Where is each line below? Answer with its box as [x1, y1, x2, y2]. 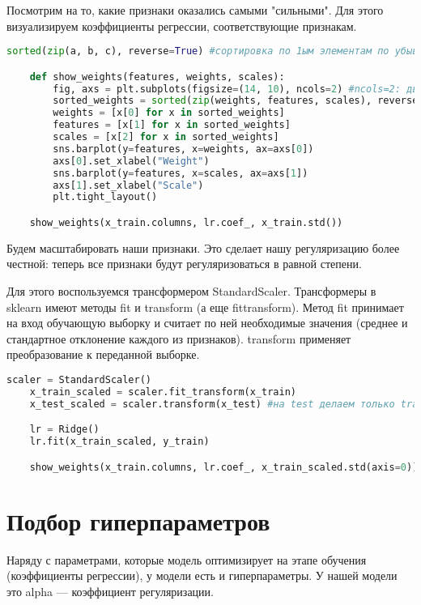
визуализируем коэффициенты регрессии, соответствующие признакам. [6, 17, 357, 34]
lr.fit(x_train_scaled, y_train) [29, 436, 210, 448]
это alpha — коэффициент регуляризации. [6, 582, 214, 599]
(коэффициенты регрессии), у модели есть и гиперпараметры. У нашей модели [6, 567, 398, 584]
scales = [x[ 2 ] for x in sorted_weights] [53, 131, 279, 143]
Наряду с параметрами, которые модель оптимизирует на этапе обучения [6, 551, 367, 568]
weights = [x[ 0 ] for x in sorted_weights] [53, 107, 285, 119]
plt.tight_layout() [53, 191, 158, 203]
